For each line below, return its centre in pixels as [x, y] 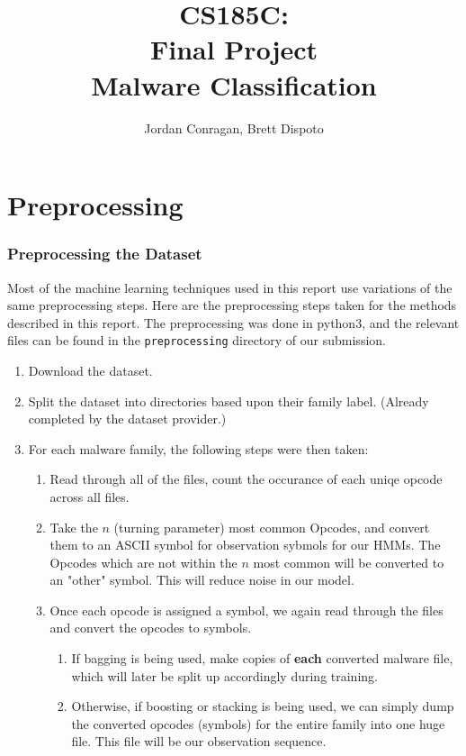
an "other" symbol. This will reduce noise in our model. [202, 580]
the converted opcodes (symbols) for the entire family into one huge [258, 723]
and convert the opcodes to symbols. [151, 628]
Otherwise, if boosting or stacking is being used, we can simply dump [263, 706]
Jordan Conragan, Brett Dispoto [234, 128]
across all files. [90, 496]
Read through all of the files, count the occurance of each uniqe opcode [246, 479]
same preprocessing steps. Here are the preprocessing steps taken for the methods [232, 305]
